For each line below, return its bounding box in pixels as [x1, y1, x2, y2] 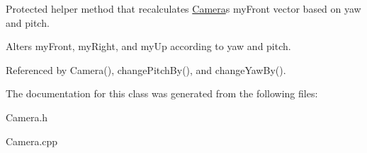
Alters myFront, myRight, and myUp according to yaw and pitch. [6, 39, 291, 54]
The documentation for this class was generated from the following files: [6, 86, 318, 101]
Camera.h [6, 109, 48, 124]
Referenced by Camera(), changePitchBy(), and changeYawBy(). [6, 62, 286, 77]
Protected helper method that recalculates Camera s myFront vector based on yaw [6, 1, 361, 16]
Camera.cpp [6, 133, 58, 148]
